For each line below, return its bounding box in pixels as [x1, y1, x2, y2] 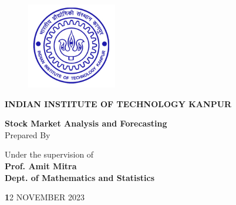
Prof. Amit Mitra [5, 160, 77, 172]
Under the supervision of [5, 148, 94, 160]
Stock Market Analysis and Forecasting [5, 117, 167, 129]
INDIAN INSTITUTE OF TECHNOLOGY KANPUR [5, 97, 232, 110]
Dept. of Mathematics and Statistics [5, 171, 155, 183]
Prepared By [5, 128, 50, 141]
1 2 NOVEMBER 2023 [5, 191, 85, 203]
